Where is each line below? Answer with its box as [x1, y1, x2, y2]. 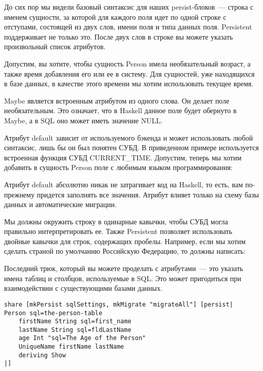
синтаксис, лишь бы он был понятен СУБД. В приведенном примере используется [4, 142, 259, 153]
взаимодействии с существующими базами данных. [4, 283, 162, 293]
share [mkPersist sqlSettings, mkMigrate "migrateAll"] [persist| [4, 300, 234, 308]
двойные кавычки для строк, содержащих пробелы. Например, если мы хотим [4, 235, 246, 246]
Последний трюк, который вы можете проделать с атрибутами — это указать [4, 263, 243, 274]
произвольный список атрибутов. [4, 41, 106, 52]
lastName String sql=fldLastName [18, 326, 131, 333]
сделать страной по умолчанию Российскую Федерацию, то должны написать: [4, 246, 246, 256]
